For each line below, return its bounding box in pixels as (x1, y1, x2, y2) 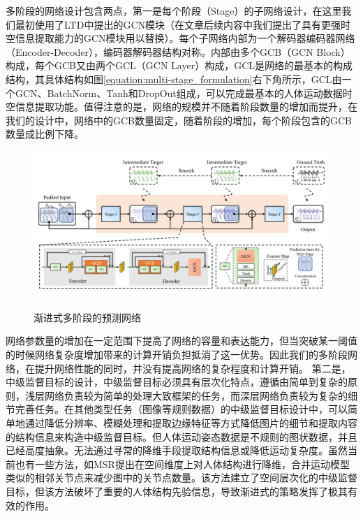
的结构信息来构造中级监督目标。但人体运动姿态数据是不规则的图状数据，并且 (6, 429, 357, 444)
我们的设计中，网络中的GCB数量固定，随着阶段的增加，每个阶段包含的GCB (6, 112, 353, 127)
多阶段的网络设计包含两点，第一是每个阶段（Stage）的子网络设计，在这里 (6, 3, 342, 17)
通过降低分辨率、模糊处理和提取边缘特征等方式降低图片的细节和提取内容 (24, 416, 357, 430)
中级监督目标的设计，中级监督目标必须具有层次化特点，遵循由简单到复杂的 (6, 374, 348, 389)
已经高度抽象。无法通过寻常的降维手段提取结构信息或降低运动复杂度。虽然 (6, 443, 348, 458)
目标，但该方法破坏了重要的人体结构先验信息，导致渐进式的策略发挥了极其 (6, 484, 348, 498)
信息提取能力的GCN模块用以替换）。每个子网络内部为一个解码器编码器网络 (15, 31, 355, 45)
